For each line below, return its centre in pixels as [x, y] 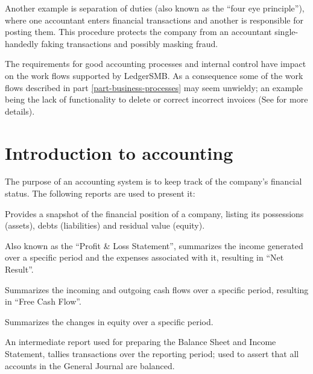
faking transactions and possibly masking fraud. [130, 43]
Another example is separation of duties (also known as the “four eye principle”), [155, 8]
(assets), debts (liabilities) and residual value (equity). [105, 225]
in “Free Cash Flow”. [43, 301]
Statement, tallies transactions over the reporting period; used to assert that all [152, 353]
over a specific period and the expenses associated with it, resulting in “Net [144, 257]
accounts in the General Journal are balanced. [90, 365]
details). [20, 111]
